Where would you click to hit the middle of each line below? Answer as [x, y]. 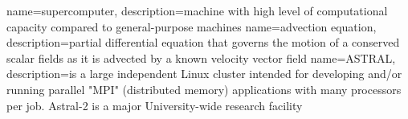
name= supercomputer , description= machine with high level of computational [197, 10]
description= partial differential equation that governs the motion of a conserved [203, 42]
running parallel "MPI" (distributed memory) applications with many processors [204, 89]
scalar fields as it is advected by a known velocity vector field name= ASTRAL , [201, 57]
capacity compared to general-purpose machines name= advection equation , [192, 26]
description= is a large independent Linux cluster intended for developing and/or [204, 74]
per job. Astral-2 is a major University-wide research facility [155, 105]
